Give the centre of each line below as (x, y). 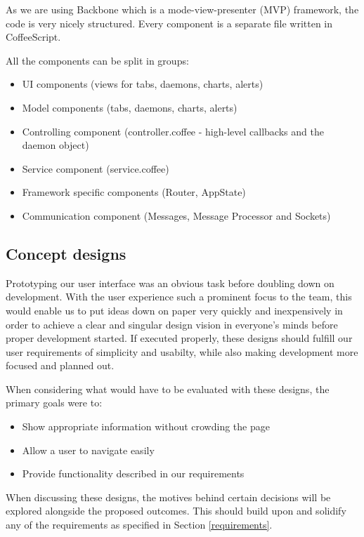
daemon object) (56, 145)
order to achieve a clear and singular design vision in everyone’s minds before (172, 324)
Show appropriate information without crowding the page (146, 426)
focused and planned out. (60, 365)
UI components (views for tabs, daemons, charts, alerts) (143, 84)
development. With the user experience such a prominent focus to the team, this (179, 297)
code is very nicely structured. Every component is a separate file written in (169, 23)
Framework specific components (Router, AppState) (134, 192)
